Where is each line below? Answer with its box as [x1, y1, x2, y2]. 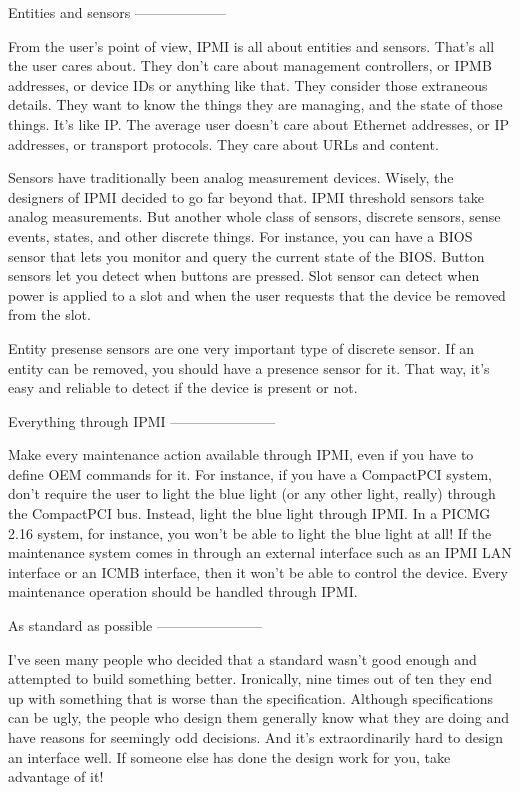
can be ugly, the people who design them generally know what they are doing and [8, 707, 510, 728]
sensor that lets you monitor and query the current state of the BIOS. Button [8, 245, 485, 266]
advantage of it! [8, 766, 104, 787]
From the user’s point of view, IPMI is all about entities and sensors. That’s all [8, 35, 495, 56]
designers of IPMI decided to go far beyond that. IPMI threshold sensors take [8, 186, 484, 207]
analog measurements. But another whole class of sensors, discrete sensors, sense [8, 206, 501, 227]
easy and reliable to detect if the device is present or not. [8, 377, 358, 398]
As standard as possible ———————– [8, 615, 262, 636]
